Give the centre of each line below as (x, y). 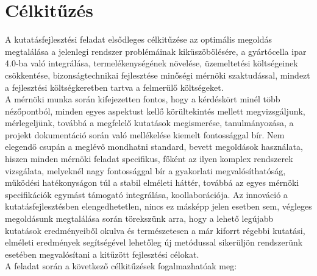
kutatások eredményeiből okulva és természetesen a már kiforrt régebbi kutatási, (155, 230)
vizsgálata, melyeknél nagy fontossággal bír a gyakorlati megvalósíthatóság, (145, 170)
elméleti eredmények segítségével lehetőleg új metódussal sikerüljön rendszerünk (154, 242)
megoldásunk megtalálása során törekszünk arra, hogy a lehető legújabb (139, 218)
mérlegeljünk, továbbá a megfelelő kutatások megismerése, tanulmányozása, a (149, 123)
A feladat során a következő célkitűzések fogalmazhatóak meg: (121, 266)
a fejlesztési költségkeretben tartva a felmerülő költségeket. (114, 87)
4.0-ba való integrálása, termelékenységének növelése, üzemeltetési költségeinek (151, 63)
